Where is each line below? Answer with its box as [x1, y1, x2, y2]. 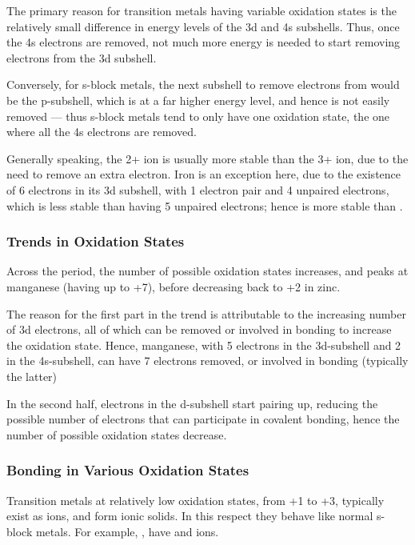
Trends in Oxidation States [6, 231, 185, 251]
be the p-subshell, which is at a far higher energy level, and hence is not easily [6, 91, 390, 108]
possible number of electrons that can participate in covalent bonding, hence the [6, 411, 400, 427]
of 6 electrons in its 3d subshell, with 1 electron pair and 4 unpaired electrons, [6, 181, 389, 198]
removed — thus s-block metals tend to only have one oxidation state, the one [6, 107, 390, 124]
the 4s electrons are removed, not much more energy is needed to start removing [6, 34, 401, 50]
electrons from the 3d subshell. [6, 49, 157, 66]
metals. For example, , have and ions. [35, 523, 219, 539]
